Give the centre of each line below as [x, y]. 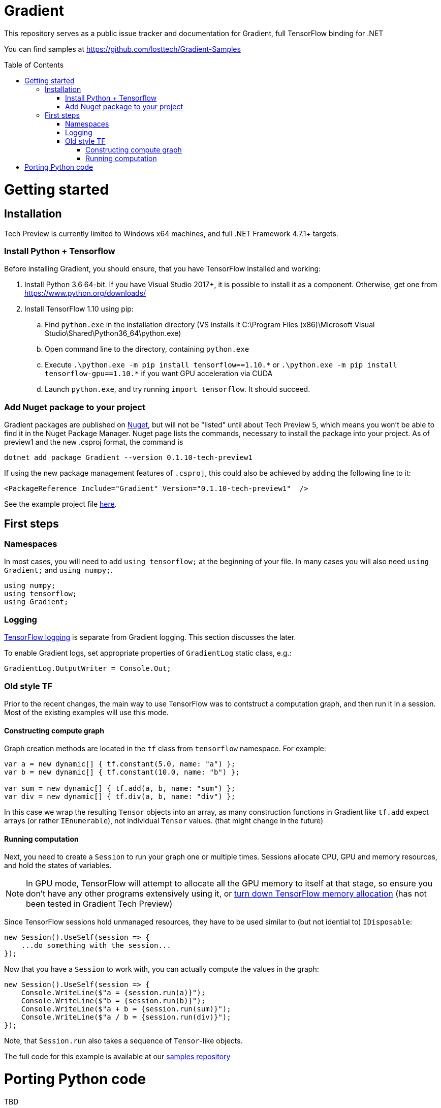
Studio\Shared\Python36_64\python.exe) [113, 333]
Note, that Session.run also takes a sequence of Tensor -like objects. [123, 1041]
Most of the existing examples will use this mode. [86, 712]
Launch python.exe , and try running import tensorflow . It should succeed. [178, 389]
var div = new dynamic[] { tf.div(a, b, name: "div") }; [120, 797]
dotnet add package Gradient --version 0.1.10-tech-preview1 [128, 458]
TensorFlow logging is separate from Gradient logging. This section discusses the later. [150, 637]
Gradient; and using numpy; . [58, 570]
